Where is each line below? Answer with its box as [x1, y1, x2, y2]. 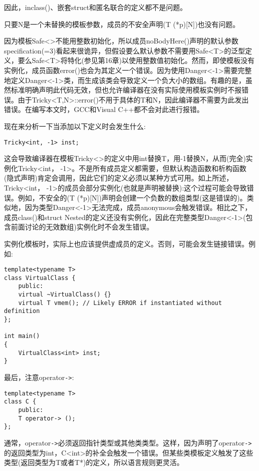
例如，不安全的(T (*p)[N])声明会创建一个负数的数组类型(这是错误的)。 [17, 192, 247, 202]
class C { [4, 398, 36, 405]
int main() [4, 332, 40, 340]
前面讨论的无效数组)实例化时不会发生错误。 [10, 221, 154, 232]
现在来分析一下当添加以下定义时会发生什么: [4, 120, 146, 131]
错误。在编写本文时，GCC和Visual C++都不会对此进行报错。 [4, 104, 204, 114]
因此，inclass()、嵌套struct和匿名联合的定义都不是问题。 [4, 2, 187, 12]
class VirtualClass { [4, 274, 76, 281]
